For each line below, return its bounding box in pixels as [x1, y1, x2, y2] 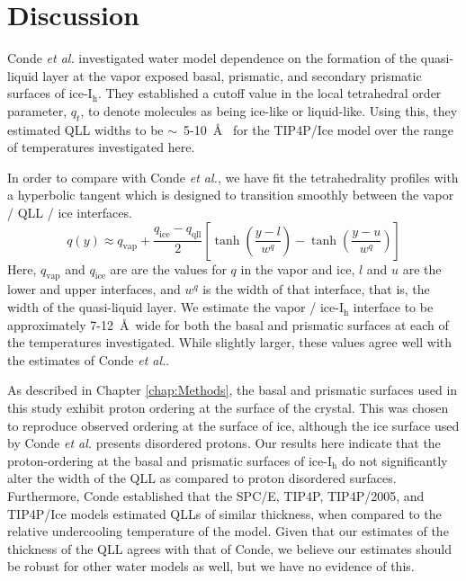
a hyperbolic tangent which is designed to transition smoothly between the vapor [7, 185, 454, 204]
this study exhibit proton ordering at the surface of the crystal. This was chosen [7, 398, 449, 417]
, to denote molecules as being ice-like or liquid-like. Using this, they [80, 101, 458, 120]
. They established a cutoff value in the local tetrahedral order [97, 84, 442, 103]
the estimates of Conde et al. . [7, 350, 170, 369]
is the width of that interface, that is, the [202, 280, 430, 299]
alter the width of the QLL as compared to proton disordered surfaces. [7, 469, 397, 487]
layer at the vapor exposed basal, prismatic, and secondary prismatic [42, 66, 422, 85]
